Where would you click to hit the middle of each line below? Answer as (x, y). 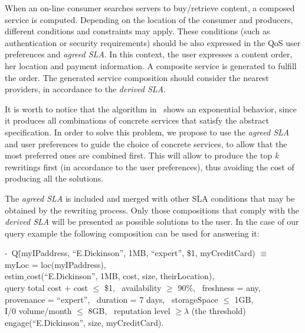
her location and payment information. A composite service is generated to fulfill (151, 65)
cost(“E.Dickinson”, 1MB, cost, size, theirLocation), (121, 276)
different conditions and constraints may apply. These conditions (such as (137, 31)
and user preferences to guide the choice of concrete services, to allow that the (146, 143)
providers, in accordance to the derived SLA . (85, 89)
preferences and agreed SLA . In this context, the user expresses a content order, (149, 54)
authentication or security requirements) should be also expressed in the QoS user (153, 42)
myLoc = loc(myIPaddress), (55, 264)
